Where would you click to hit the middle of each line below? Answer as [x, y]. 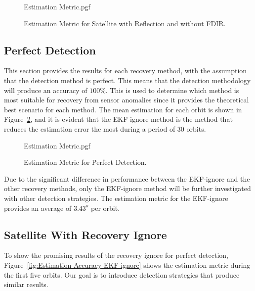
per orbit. [106, 208]
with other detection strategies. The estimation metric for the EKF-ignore [116, 198]
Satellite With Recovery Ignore [85, 234]
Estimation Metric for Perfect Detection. [85, 162]
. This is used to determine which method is [172, 90]
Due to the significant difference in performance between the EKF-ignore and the [127, 178]
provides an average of [38, 208]
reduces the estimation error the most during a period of [90, 128]
